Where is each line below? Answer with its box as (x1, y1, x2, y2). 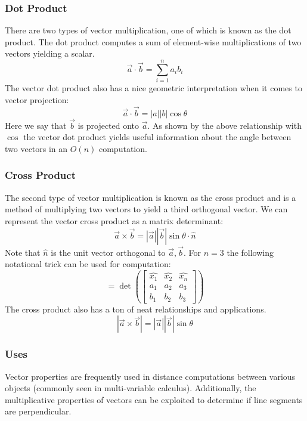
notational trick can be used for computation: (5, 258, 171, 270)
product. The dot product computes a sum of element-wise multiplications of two (5, 35, 302, 48)
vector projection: (5, 93, 69, 106)
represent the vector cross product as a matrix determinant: (5, 214, 224, 227)
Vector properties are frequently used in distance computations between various (5, 370, 296, 382)
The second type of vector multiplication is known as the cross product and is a (5, 191, 296, 203)
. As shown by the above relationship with (147, 119, 302, 131)
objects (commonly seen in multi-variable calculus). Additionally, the (5, 382, 256, 394)
